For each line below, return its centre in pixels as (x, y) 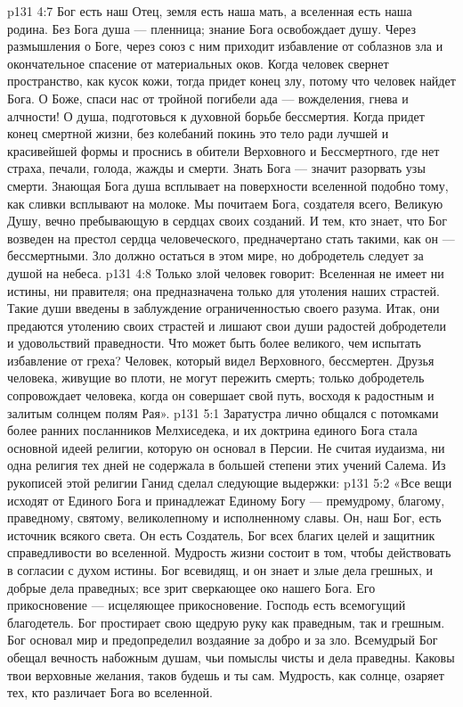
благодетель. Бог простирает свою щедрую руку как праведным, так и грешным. (226, 622)
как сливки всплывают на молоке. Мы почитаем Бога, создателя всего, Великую (225, 203)
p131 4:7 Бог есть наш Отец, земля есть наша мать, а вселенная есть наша (210, 11)
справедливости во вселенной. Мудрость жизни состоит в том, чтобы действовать (229, 552)
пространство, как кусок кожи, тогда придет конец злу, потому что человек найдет (231, 81)
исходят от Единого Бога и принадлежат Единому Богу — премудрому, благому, (226, 500)
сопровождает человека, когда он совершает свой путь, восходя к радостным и (221, 395)
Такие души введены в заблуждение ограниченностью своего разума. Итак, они (223, 308)
